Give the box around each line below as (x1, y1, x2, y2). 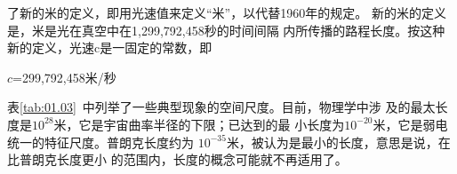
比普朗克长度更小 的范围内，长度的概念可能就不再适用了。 (7, 150, 348, 169)
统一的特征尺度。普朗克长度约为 (7, 132, 194, 151)
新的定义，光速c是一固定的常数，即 (7, 38, 212, 57)
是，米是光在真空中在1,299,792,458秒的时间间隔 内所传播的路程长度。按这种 (7, 20, 445, 39)
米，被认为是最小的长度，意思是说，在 (226, 132, 451, 151)
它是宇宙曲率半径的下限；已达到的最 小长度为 (78, 115, 345, 133)
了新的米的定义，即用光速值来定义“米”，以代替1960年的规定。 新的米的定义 (7, 4, 446, 21)
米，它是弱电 (373, 115, 448, 133)
